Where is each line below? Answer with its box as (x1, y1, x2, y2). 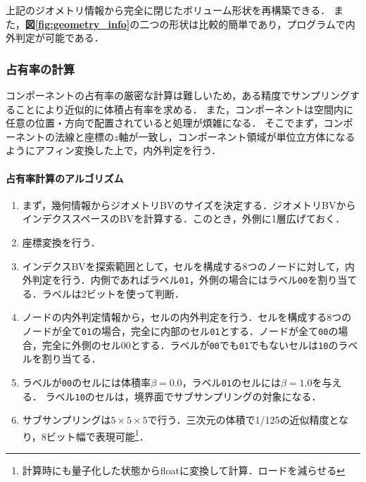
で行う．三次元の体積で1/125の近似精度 (147, 412, 329, 427)
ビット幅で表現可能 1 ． (46, 426, 149, 443)
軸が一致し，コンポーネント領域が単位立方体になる (118, 129, 355, 144)
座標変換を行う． (22, 234, 101, 249)
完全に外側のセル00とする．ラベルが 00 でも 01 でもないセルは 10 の (42, 337, 339, 352)
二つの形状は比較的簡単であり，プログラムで (139, 16, 346, 31)
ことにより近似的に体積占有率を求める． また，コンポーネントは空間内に (15, 101, 354, 116)
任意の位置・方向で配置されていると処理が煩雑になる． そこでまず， (6, 115, 324, 130)
